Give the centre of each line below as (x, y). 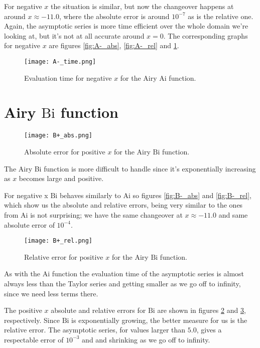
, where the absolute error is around (114, 16)
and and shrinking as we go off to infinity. (146, 339)
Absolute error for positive (65, 151)
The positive (23, 310)
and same (233, 214)
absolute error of (29, 224)
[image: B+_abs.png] (58, 136)
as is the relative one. (221, 16)
